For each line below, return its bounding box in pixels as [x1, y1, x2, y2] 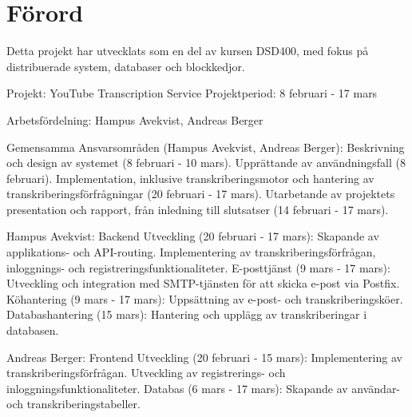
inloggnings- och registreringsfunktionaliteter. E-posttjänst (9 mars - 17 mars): [6, 259, 390, 276]
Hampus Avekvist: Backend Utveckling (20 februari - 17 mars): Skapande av [6, 228, 379, 244]
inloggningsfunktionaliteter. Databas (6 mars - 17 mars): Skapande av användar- [6, 379, 401, 396]
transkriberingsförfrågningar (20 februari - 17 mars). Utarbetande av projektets [6, 185, 395, 202]
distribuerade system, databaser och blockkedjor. [6, 58, 245, 74]
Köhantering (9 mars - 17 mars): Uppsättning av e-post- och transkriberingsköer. [6, 290, 403, 307]
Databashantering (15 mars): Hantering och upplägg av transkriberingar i [6, 306, 367, 323]
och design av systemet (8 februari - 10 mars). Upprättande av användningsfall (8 [6, 154, 406, 171]
